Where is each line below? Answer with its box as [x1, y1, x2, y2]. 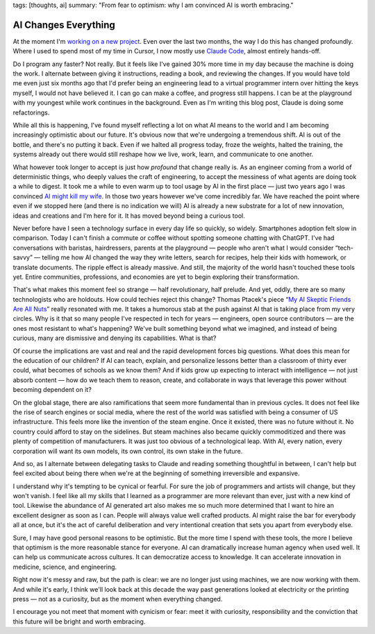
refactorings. [12, 108, 50, 117]
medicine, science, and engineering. [12, 563, 117, 571]
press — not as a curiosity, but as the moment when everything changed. [12, 595, 223, 603]
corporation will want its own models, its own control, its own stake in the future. [12, 447, 243, 455]
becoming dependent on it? [12, 386, 92, 394]
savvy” [12, 253, 33, 262]
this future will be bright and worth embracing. [12, 617, 146, 626]
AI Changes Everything [12, 19, 116, 31]
